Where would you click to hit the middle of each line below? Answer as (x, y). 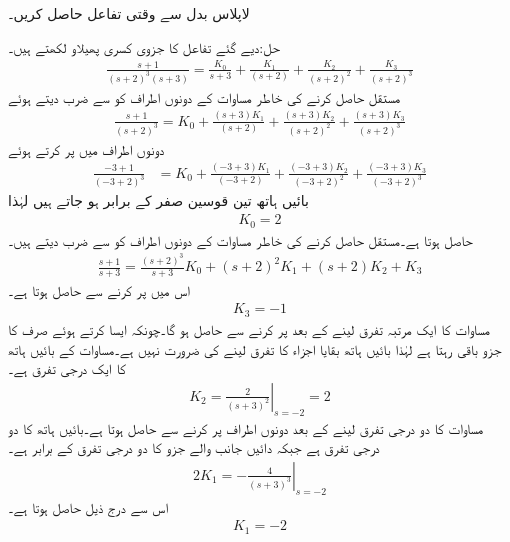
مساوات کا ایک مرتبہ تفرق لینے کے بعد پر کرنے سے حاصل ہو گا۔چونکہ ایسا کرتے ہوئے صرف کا (249, 328)
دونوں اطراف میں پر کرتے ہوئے (86, 148)
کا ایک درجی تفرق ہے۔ (67, 368)
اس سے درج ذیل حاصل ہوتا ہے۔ (88, 506)
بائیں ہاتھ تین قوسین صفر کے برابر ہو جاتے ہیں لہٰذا (158, 200)
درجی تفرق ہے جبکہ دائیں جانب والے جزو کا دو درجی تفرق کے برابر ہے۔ (194, 447)
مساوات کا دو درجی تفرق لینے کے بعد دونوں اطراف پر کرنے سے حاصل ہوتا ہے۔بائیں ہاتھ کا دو (246, 427)
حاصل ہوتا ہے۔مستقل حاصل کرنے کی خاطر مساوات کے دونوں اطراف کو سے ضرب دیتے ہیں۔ (240, 239)
